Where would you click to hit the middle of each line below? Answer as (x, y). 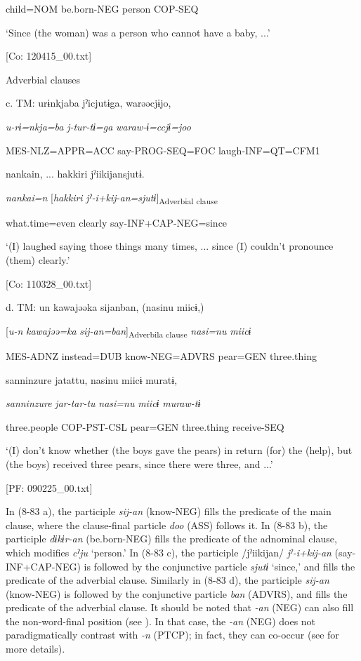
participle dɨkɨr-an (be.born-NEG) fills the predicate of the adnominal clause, (171, 539)
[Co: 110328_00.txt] (49, 283)
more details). (35, 649)
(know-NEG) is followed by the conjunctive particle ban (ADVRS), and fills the (177, 593)
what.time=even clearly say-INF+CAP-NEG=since (117, 222)
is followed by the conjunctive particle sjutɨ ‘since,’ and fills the (219, 566)
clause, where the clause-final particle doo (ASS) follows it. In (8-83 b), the (167, 525)
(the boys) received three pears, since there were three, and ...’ (139, 463)
